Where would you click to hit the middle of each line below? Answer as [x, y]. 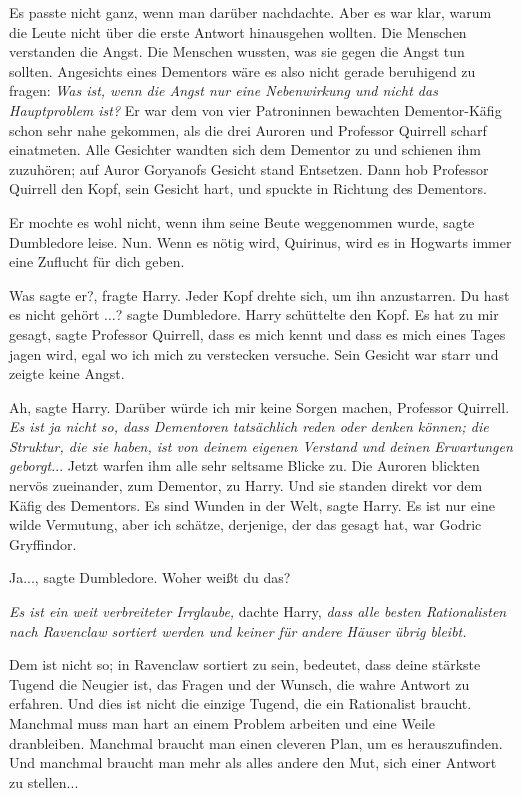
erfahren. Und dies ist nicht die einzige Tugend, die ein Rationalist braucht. [240, 703]
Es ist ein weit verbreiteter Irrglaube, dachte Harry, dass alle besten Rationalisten [258, 611]
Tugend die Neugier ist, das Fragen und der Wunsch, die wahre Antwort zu [239, 683]
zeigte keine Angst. [67, 373]
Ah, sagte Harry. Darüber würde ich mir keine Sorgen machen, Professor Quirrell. [259, 406]
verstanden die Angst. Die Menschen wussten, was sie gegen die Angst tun [237, 51]
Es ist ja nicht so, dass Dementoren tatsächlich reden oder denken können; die [249, 426]
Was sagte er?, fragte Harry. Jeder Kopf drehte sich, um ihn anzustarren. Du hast [259, 294]
